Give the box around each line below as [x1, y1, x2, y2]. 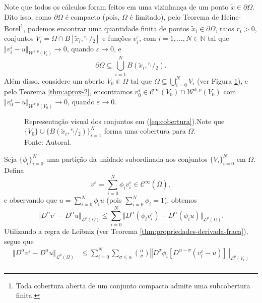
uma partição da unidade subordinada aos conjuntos [46, 153, 208, 164]
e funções [102, 33, 131, 43]
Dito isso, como [4, 11, 52, 22]
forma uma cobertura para [104, 126, 186, 136]
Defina [4, 164, 24, 175]
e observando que [4, 195, 57, 205]
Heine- [221, 11, 241, 22]
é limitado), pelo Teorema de [129, 11, 219, 22]
